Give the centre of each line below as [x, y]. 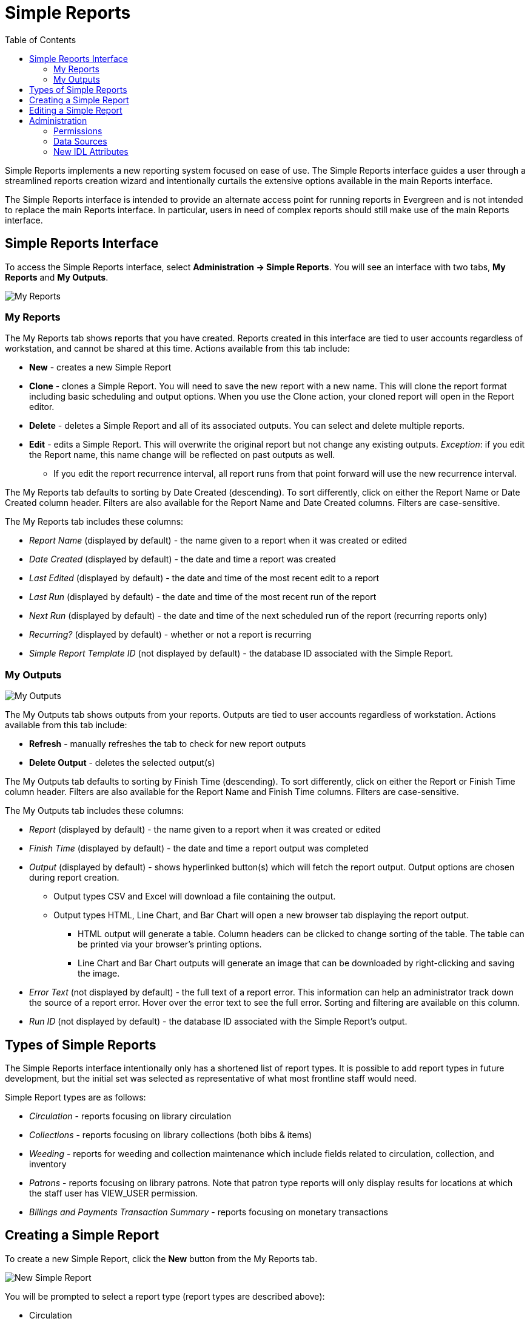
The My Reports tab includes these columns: [94, 522]
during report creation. [74, 878]
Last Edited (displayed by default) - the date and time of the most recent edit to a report [204, 578]
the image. [99, 974]
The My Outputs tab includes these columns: [95, 811]
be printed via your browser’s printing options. [170, 944]
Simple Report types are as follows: [75, 1097]
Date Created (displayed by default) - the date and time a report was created [183, 559]
